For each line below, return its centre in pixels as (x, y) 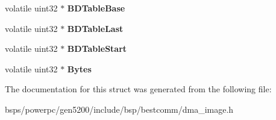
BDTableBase (96, 8)
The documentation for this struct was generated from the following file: (138, 89)
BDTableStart (97, 49)
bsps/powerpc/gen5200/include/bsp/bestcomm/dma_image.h (119, 109)
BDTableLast (95, 28)
